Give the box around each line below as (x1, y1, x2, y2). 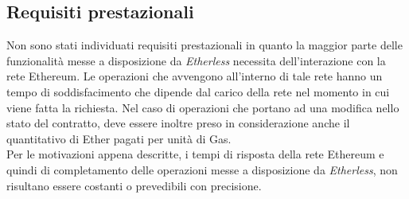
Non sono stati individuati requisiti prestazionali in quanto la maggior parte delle (6, 37, 403, 53)
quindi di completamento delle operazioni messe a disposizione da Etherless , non (6, 161, 398, 178)
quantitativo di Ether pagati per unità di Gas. (6, 130, 232, 146)
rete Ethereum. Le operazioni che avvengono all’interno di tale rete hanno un (6, 68, 383, 84)
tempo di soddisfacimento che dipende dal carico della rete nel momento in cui (6, 83, 390, 99)
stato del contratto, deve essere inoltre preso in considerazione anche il (6, 115, 350, 131)
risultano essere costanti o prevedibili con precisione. (6, 177, 262, 193)
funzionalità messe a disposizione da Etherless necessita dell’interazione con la (6, 52, 386, 68)
